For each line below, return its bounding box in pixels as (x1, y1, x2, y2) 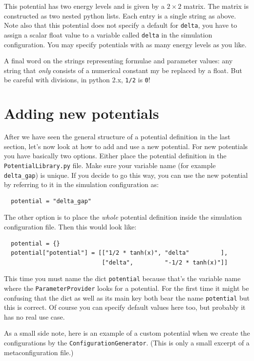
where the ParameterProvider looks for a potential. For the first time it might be (4, 283, 249, 293)
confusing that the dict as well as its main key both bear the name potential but (4, 292, 250, 303)
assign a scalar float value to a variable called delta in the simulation (4, 29, 212, 39)
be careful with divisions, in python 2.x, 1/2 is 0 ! (4, 75, 150, 85)
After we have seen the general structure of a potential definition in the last (4, 132, 231, 142)
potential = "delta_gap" (11, 197, 91, 205)
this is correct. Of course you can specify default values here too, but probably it (4, 302, 246, 312)
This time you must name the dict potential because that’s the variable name (4, 273, 241, 284)
